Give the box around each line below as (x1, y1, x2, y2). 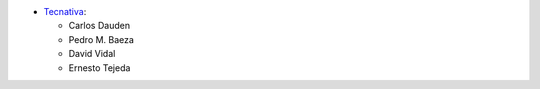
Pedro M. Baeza (68, 33, 135, 45)
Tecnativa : (43, 6, 87, 17)
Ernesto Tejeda (68, 61, 131, 74)
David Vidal (68, 48, 116, 60)
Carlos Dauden (68, 20, 130, 32)
